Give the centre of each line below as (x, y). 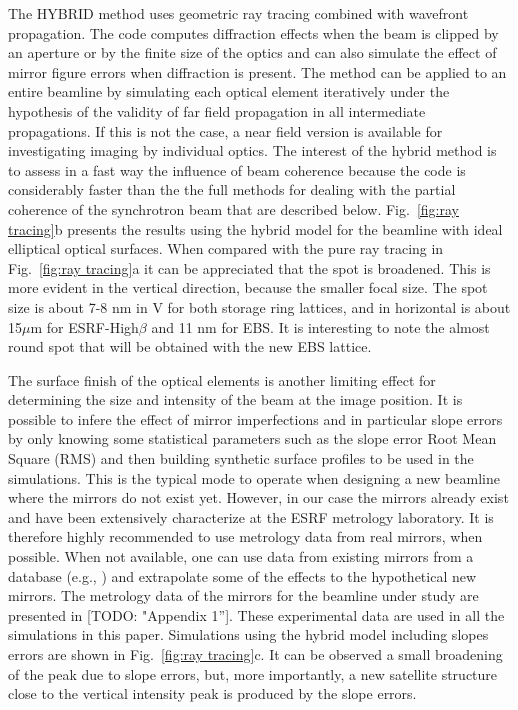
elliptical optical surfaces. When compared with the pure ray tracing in (226, 248)
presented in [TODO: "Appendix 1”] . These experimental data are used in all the (256, 614)
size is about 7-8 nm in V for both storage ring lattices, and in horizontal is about (259, 306)
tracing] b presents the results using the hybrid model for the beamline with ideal (255, 228)
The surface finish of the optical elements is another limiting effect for (222, 379)
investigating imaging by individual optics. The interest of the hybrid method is (252, 150)
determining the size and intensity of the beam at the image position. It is (235, 399)
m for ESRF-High (84, 326)
